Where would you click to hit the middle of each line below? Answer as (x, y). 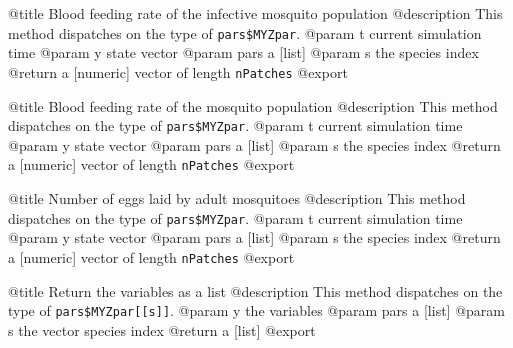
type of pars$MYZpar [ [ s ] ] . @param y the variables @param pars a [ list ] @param (256, 310)
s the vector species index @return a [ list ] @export (162, 329)
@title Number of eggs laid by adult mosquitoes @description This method (237, 198)
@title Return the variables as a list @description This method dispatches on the (255, 290)
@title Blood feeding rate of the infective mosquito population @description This (255, 13)
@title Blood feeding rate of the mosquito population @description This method (253, 105)
